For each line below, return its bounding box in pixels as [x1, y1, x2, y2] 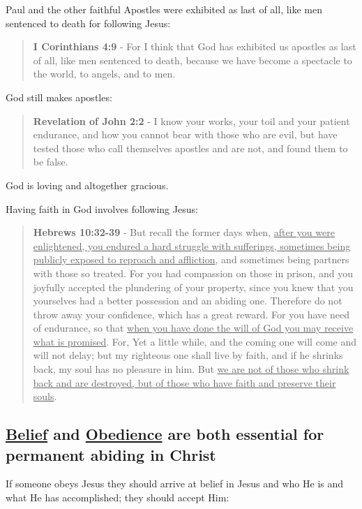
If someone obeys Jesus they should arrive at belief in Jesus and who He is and [6, 476, 344, 491]
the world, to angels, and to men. [33, 66, 176, 81]
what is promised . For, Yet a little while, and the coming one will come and [33, 334, 356, 348]
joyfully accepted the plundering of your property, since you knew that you [33, 279, 354, 294]
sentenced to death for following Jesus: [6, 15, 171, 30]
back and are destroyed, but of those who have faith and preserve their [33, 375, 336, 390]
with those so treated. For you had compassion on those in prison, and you [33, 265, 353, 280]
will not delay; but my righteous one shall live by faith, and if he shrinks [33, 348, 343, 362]
